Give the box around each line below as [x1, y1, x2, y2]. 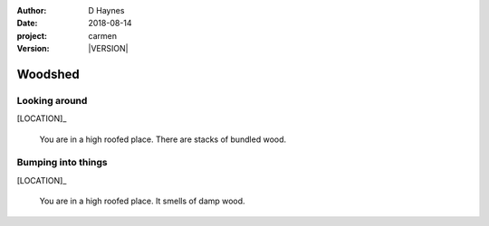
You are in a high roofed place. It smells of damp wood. [39, 195, 245, 207]
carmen [88, 30, 118, 41]
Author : [16, 5, 47, 15]
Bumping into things [16, 156, 108, 169]
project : [16, 30, 47, 41]
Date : [16, 18, 38, 29]
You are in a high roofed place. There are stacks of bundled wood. [39, 134, 287, 145]
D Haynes [88, 5, 125, 15]
